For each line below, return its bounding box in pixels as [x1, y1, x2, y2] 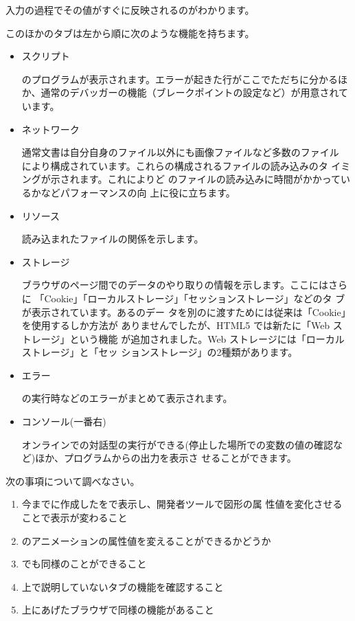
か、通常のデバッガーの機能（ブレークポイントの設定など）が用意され [21, 85, 339, 100]
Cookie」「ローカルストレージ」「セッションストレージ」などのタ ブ [44, 291, 345, 305]
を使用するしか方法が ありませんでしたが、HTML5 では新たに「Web [21, 318, 330, 332]
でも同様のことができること [21, 556, 147, 571]
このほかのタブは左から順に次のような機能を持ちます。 [5, 25, 255, 40]
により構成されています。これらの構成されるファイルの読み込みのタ [21, 158, 328, 172]
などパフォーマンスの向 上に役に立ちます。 [41, 185, 236, 199]
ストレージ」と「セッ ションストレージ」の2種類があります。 [21, 345, 298, 359]
